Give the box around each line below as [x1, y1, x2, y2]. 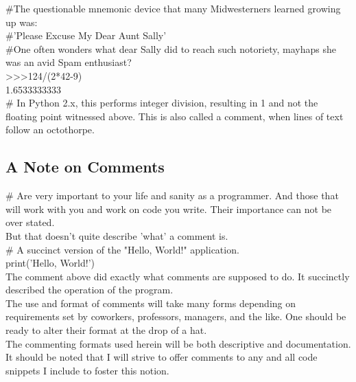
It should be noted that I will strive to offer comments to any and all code [5, 350, 318, 364]
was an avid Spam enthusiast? [5, 55, 132, 69]
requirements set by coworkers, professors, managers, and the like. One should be [5, 309, 346, 324]
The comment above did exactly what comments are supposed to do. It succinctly [5, 269, 350, 283]
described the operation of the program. [5, 282, 174, 297]
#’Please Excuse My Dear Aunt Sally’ [5, 28, 167, 43]
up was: [5, 14, 38, 29]
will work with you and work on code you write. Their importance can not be [5, 201, 332, 216]
